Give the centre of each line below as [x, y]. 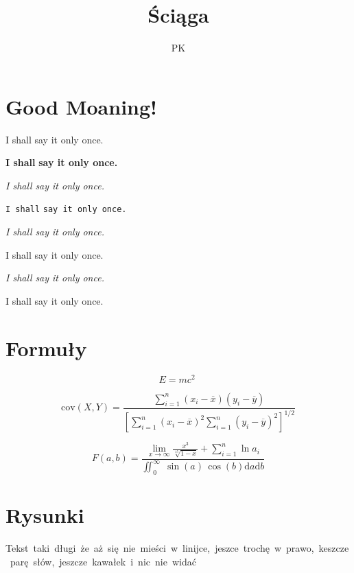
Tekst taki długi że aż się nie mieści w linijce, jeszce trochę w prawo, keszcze [177, 548]
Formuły [46, 348]
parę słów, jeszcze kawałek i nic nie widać [103, 561]
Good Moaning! [81, 106]
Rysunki [45, 515]
